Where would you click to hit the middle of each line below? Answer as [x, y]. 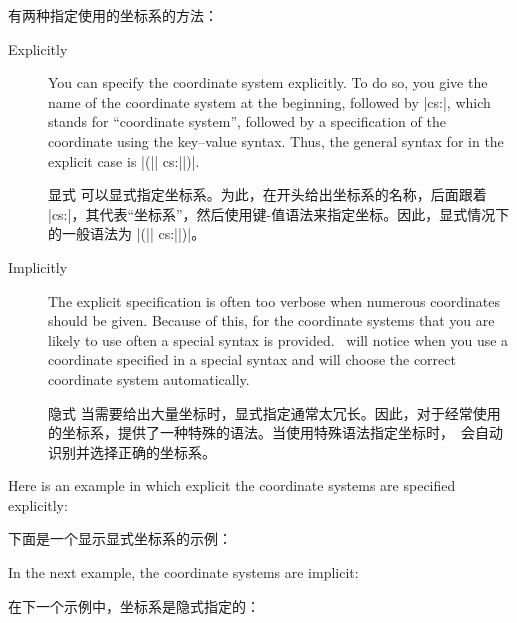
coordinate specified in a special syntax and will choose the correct [252, 359]
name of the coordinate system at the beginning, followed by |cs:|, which [269, 101]
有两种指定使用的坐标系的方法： [113, 15]
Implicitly [38, 266]
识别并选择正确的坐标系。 [132, 451]
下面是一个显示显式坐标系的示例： [120, 538]
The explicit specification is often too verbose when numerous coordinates [274, 300]
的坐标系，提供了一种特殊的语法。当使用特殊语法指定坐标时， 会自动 [275, 432]
